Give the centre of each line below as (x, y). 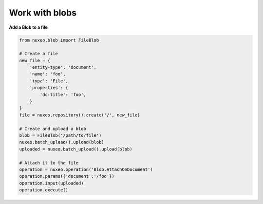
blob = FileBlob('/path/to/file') (60, 136)
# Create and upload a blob (53, 129)
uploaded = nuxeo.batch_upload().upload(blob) (76, 149)
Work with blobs (43, 13)
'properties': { (49, 88)
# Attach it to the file (49, 163)
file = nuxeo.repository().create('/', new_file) (80, 115)
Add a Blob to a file (28, 27)
